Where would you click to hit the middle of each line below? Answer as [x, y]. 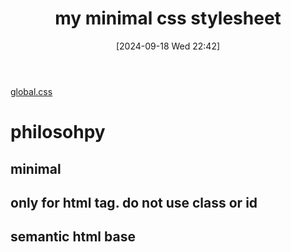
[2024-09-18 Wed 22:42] [168, 46]
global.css [31, 91]
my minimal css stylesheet [168, 18]
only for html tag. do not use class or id [134, 202]
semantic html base [73, 237]
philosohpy [58, 132]
